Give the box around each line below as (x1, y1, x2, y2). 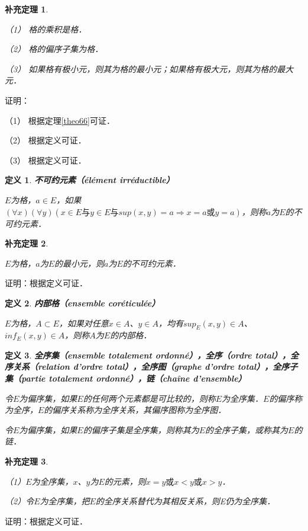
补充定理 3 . (5, 455, 48, 468)
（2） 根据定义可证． (5, 134, 86, 146)
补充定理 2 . (5, 237, 48, 249)
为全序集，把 (40, 495, 90, 507)
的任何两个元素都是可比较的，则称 (83, 392, 216, 404)
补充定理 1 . (5, 3, 48, 15)
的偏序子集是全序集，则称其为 (83, 423, 199, 436)
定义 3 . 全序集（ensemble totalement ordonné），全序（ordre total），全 (5, 348, 299, 361)
